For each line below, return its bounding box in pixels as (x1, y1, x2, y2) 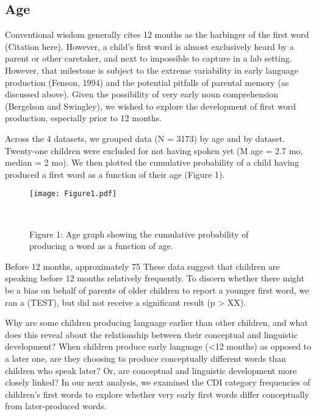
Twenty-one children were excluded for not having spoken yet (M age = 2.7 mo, (5, 144, 303, 157)
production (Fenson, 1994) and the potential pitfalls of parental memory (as (5, 76, 289, 88)
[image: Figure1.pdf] (29, 189, 117, 199)
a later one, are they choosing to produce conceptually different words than (5, 351, 286, 364)
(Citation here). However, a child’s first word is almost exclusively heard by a (5, 40, 294, 52)
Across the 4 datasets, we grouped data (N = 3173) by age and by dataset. (5, 132, 285, 144)
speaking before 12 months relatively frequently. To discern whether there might (5, 272, 304, 284)
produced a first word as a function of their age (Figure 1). (5, 167, 225, 180)
